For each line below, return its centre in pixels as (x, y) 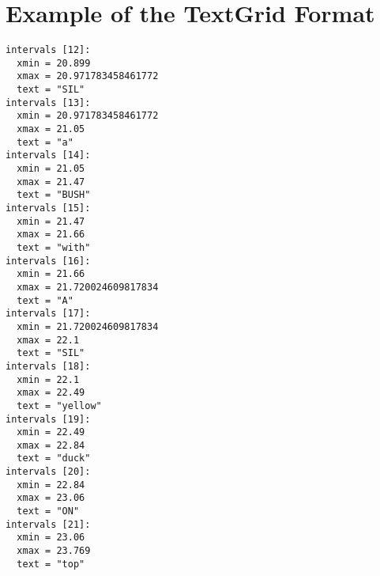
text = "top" (51, 564)
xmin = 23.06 (51, 538)
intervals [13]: (48, 102)
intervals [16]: (48, 261)
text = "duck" (54, 459)
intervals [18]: (48, 366)
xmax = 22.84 (51, 445)
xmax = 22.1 (48, 340)
